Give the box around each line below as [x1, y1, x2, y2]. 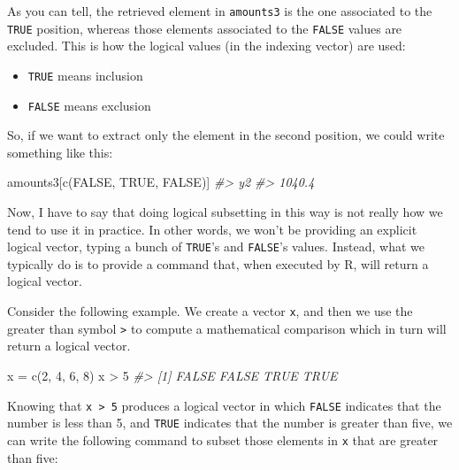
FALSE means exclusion [27, 96, 151, 114]
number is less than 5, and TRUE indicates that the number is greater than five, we [7, 413, 453, 432]
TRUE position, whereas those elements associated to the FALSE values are [7, 19, 402, 37]
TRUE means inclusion [27, 65, 143, 84]
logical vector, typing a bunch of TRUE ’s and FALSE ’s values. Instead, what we [7, 237, 425, 256]
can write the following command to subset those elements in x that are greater [7, 430, 439, 449]
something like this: [7, 143, 113, 161]
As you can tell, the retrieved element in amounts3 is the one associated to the [7, 2, 432, 19]
